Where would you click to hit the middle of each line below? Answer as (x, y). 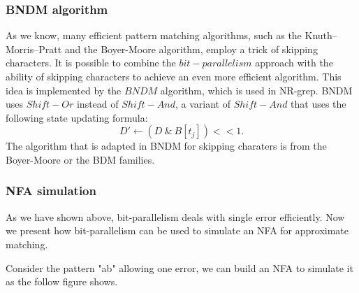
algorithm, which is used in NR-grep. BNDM (256, 90)
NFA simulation (51, 191)
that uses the (318, 104)
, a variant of (203, 104)
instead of (97, 104)
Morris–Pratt (34, 49)
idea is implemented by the (64, 90)
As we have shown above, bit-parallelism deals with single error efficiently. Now (175, 216)
